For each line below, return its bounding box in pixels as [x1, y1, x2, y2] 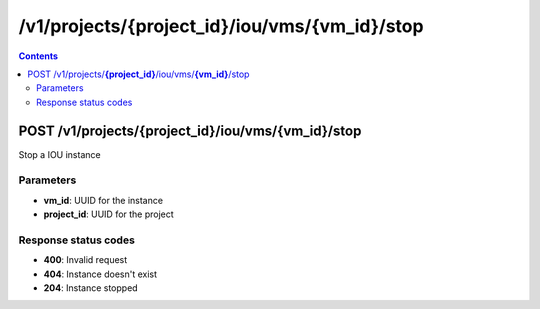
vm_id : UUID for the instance [43, 194, 164, 206]
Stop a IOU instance [18, 148, 101, 160]
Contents [18, 50, 59, 62]
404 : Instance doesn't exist [43, 268, 158, 280]
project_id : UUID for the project [43, 208, 174, 220]
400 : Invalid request [43, 254, 128, 266]
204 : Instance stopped [43, 282, 139, 294]
